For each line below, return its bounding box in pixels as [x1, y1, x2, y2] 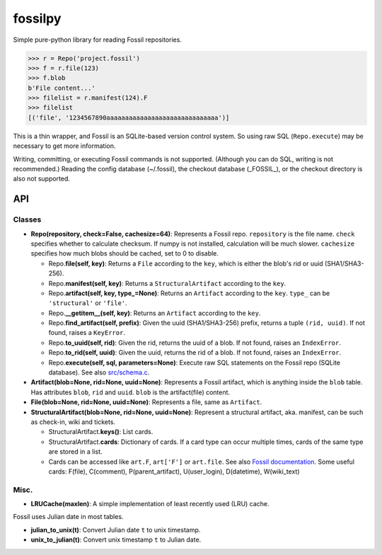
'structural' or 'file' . [48, 299, 127, 307]
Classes [13, 214, 42, 224]
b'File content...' [28, 84, 95, 92]
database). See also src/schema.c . [48, 368, 150, 377]
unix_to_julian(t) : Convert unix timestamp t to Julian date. [30, 535, 202, 544]
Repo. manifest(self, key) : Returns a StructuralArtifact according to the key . [48, 279, 286, 287]
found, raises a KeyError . [48, 328, 125, 337]
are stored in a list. [48, 447, 103, 456]
